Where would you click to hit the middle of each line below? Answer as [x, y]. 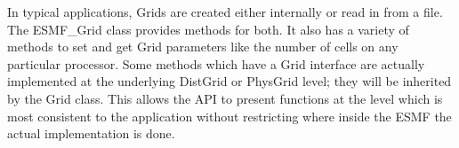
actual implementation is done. [91, 133]
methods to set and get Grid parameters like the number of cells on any [203, 47]
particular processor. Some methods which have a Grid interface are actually [216, 63]
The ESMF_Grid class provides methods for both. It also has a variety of [208, 29]
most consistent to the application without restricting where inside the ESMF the [229, 116]
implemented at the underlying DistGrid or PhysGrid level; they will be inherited [229, 81]
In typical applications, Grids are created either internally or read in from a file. [225, 12]
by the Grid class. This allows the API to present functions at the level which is [225, 98]
